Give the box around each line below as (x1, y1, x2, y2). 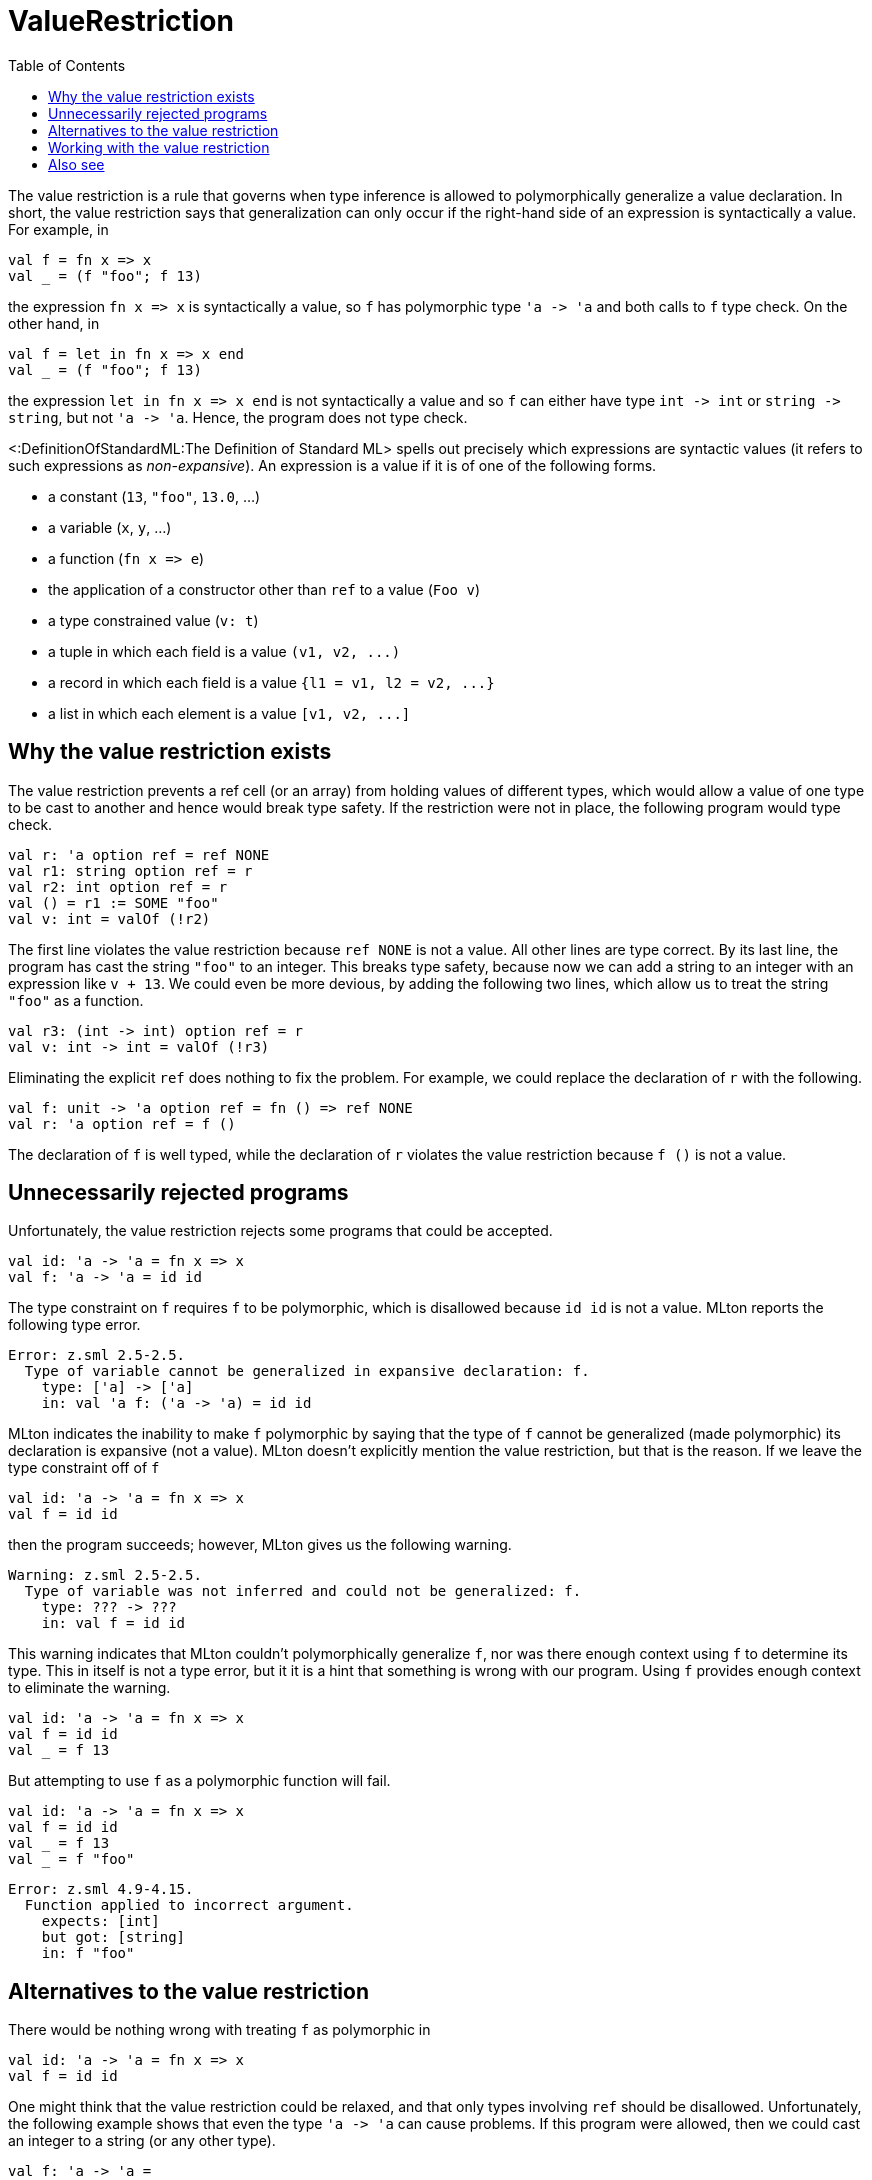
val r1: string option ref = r (8, 862, 253, 879)
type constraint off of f (8, 1459, 160, 1477)
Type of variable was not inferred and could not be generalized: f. (24, 1583, 582, 1600)
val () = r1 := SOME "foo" (8, 894, 219, 911)
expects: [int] (41, 1913, 160, 1930)
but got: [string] (41, 1929, 186, 1946)
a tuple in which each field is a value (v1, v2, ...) (48, 642, 401, 660)
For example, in (8, 220, 109, 238)
